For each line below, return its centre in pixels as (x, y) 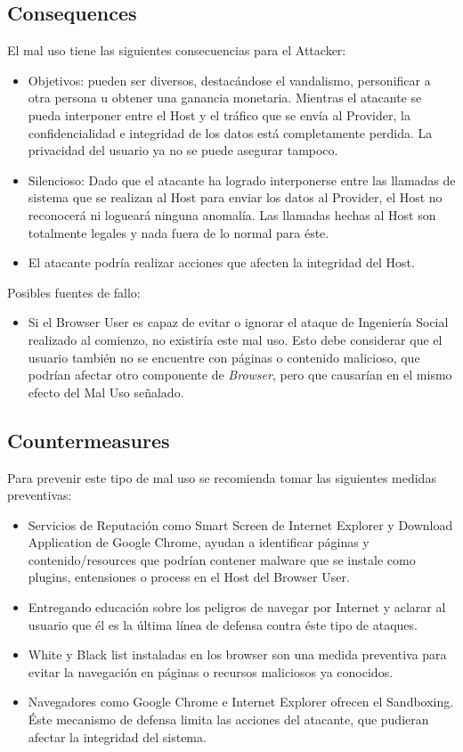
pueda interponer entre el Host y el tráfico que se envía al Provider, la (219, 114)
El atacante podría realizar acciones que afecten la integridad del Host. (221, 262)
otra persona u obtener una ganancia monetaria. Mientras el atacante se (225, 98)
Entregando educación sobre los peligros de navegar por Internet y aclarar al (237, 607)
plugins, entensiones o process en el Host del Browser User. (189, 577)
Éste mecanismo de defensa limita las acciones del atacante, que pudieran (228, 719)
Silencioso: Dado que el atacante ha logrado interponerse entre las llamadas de (242, 180)
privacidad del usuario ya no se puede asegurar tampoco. (183, 150)
